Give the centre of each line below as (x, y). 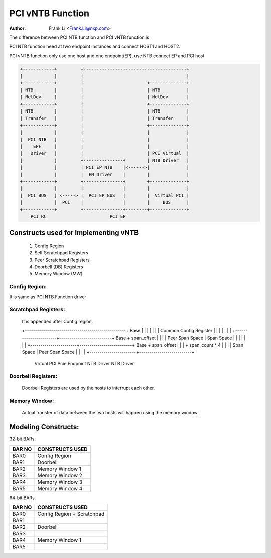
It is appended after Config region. (57, 321)
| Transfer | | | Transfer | (105, 118)
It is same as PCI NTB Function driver (48, 297)
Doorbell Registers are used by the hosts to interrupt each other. (88, 388)
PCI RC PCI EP (78, 216)
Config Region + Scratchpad (71, 514)
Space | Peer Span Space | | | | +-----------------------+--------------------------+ (108, 352)
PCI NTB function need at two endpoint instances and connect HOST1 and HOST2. (95, 46)
